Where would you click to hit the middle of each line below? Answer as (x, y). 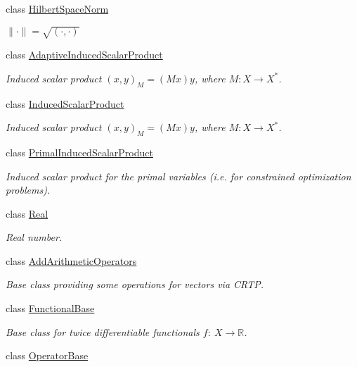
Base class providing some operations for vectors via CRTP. (135, 284)
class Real (27, 213)
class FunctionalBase (50, 308)
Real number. (34, 237)
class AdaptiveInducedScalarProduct (84, 55)
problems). (28, 190)
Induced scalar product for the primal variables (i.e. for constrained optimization (178, 176)
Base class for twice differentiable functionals (103, 331)
